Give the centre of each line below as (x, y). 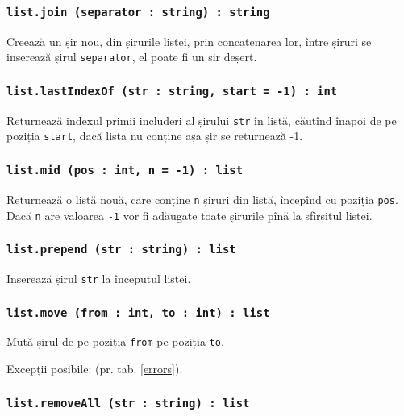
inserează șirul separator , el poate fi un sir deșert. (132, 57)
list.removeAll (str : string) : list (128, 403)
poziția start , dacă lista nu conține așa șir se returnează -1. (155, 136)
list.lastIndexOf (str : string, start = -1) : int (172, 91)
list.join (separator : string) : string (138, 12)
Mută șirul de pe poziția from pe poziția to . (115, 341)
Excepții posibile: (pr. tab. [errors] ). (95, 369)
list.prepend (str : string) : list (121, 250)
